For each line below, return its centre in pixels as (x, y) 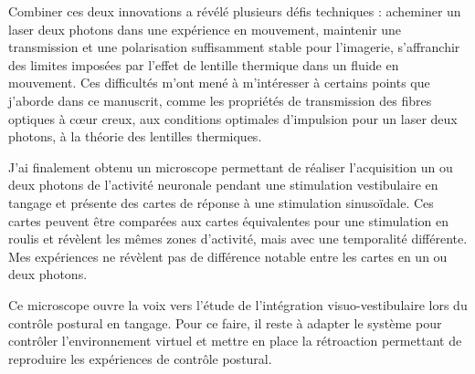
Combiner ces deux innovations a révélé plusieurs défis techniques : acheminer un (235, 11)
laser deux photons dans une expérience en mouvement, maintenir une (205, 29)
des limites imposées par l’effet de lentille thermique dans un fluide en (204, 64)
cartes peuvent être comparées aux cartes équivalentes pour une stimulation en (228, 220)
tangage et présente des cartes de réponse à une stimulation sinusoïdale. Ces (221, 202)
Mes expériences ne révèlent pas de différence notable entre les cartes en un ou (228, 256)
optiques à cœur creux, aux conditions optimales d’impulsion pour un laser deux (233, 118)
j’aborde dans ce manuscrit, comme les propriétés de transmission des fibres (220, 100)
